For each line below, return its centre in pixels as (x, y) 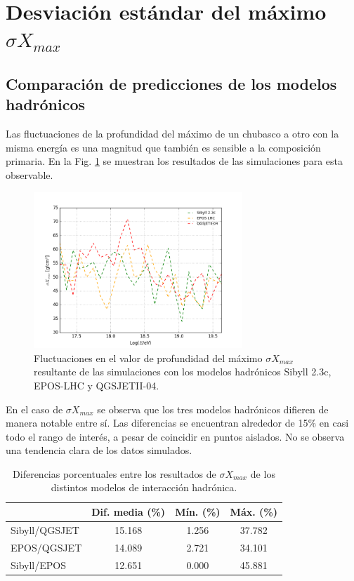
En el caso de (34, 409)
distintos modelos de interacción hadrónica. (144, 487)
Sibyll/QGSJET (45, 529)
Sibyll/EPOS (38, 565)
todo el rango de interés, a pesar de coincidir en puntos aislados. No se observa (175, 436)
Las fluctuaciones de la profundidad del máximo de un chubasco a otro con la (172, 134)
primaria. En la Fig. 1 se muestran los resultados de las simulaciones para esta (174, 161)
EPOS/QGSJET (46, 547)
